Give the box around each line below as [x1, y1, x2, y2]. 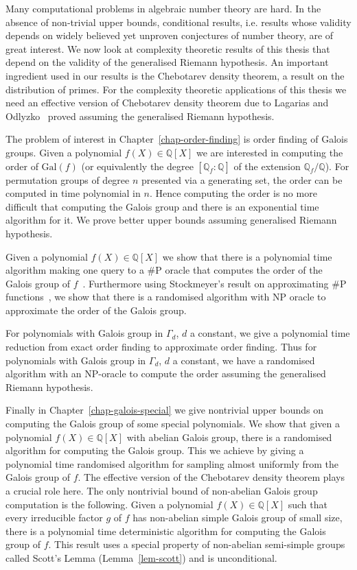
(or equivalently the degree [81, 158, 194, 173]
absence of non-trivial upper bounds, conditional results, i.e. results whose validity [5, 14, 352, 29]
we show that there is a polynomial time [162, 249, 332, 263]
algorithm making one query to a [5, 263, 144, 277]
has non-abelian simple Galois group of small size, [133, 510, 343, 525]
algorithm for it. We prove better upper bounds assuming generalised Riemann [5, 213, 337, 227]
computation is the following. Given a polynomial [5, 497, 214, 511]
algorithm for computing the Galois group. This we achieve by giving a [5, 443, 304, 458]
